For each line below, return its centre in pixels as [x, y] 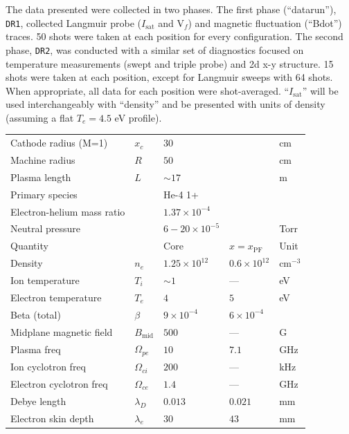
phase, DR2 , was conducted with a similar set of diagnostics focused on [155, 49]
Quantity [29, 246]
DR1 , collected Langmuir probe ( [73, 22]
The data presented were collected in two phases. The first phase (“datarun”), [171, 9]
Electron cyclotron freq [59, 383]
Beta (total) [36, 314]
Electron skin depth [52, 418]
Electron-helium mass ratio [68, 211]
